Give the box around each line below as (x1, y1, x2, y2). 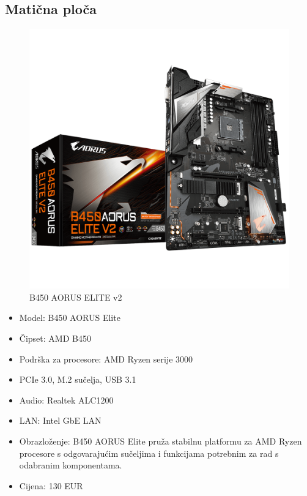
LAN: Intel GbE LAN (19, 414, 102, 427)
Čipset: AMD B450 (19, 331, 91, 344)
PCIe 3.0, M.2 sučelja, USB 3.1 (19, 373, 136, 386)
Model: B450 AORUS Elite (19, 311, 120, 324)
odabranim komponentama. (19, 459, 122, 472)
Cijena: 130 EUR (19, 479, 83, 492)
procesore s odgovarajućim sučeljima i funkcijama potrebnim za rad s (19, 446, 279, 459)
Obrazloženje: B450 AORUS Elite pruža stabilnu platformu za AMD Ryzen (19, 434, 302, 447)
